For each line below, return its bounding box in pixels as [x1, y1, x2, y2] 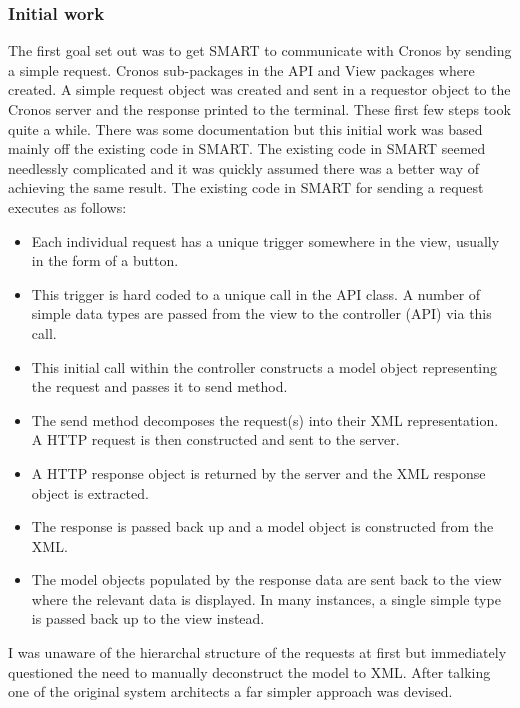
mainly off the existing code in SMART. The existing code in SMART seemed [8, 138, 486, 159]
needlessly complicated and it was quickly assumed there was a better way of [8, 157, 480, 178]
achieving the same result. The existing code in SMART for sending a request [8, 177, 484, 198]
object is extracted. [31, 482, 149, 503]
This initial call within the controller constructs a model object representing [31, 356, 498, 377]
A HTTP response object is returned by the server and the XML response [31, 462, 486, 483]
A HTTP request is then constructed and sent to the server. [31, 429, 400, 450]
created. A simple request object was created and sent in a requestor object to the [8, 79, 511, 100]
